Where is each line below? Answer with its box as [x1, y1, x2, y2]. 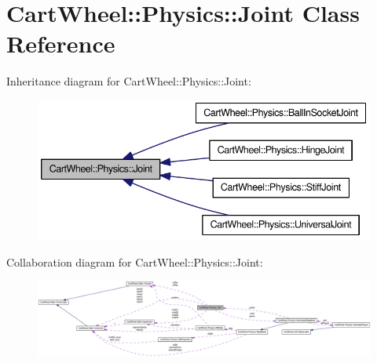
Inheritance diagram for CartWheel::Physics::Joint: [6, 73, 251, 89]
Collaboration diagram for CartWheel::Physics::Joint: [6, 253, 263, 270]
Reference [6, 27, 115, 60]
